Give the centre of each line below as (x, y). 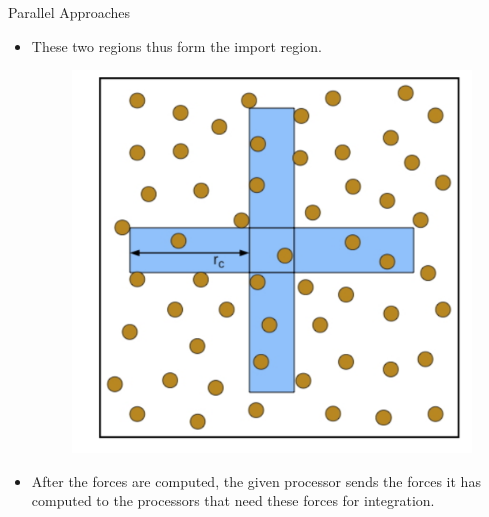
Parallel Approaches (69, 12)
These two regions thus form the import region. (176, 45)
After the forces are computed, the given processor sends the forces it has (256, 480)
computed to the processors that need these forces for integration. (233, 500)
